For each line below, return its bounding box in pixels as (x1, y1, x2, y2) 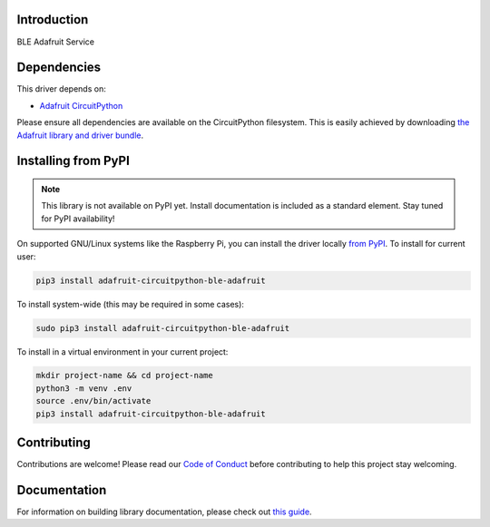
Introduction (16, 12, 89, 27)
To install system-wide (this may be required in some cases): (16, 298, 245, 309)
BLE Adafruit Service (16, 36, 95, 47)
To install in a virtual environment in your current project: (16, 346, 229, 357)
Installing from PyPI (16, 153, 131, 169)
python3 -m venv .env (35, 383, 132, 394)
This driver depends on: (16, 83, 106, 94)
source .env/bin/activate (35, 395, 152, 406)
